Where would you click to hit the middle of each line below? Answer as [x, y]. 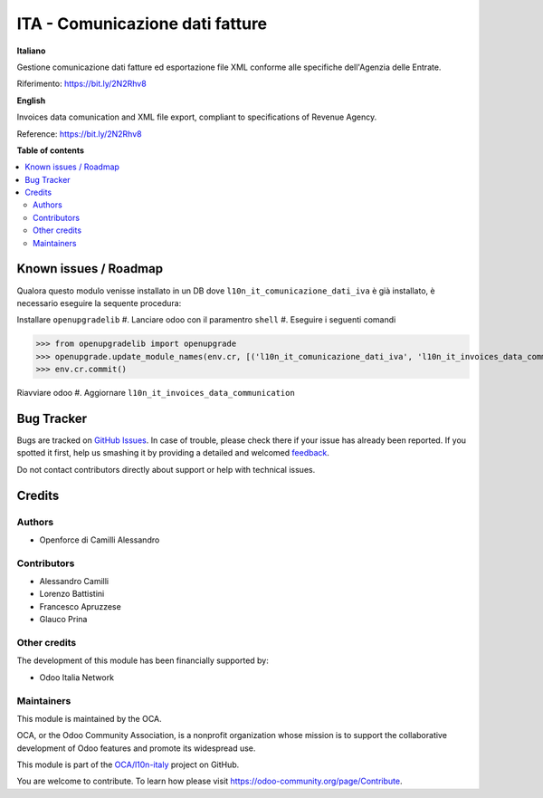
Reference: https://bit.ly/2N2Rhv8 [79, 134]
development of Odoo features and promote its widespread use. [136, 748]
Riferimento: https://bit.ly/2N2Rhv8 [81, 84]
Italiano [31, 51]
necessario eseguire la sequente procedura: [99, 303]
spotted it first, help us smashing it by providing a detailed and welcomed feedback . [173, 453]
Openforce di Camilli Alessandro [100, 540]
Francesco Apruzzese [80, 606]
